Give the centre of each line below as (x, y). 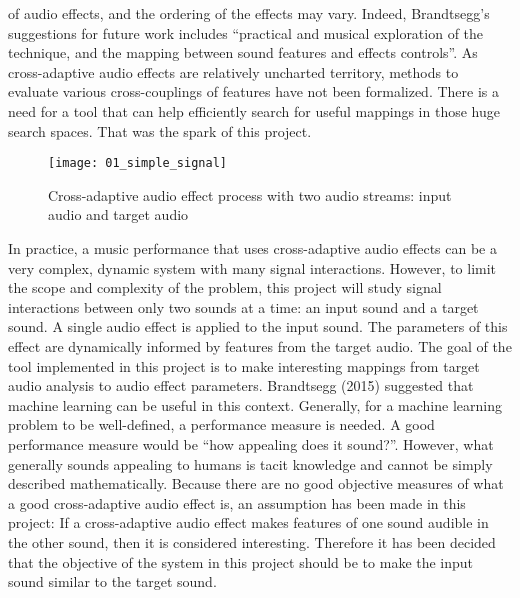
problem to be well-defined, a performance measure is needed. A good (221, 424)
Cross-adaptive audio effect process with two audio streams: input (250, 194)
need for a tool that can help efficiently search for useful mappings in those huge (254, 110)
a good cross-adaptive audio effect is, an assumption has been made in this (237, 502)
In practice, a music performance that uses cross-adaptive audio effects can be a (252, 248)
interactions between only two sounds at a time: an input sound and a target (243, 306)
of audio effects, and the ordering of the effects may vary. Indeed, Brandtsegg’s (249, 13)
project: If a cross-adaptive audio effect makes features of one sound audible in (248, 522)
